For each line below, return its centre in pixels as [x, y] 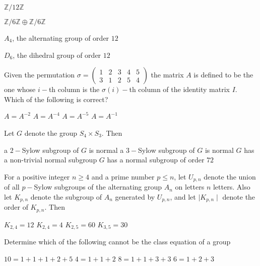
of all [12, 187]
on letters [190, 187]
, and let [183, 196]
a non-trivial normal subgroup [51, 160]
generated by [135, 196]
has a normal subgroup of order [156, 160]
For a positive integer [37, 176]
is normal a [106, 150]
